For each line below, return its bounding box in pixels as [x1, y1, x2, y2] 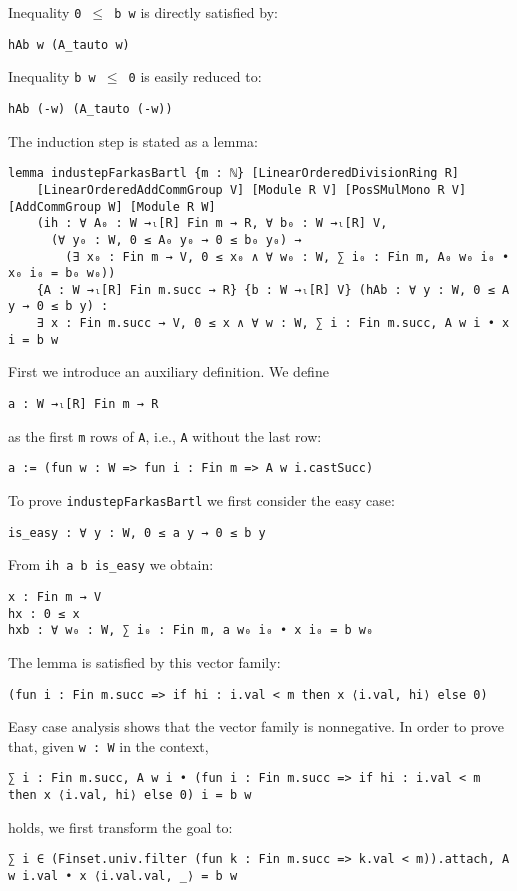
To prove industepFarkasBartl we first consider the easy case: [8, 490, 395, 510]
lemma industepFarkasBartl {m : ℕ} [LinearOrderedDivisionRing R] [8, 166, 460, 181]
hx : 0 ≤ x [8, 606, 80, 621]
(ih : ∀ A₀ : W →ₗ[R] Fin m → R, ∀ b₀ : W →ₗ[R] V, [36, 216, 388, 231]
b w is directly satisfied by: [114, 2, 278, 22]
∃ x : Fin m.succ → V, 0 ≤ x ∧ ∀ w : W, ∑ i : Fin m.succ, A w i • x [36, 316, 510, 331]
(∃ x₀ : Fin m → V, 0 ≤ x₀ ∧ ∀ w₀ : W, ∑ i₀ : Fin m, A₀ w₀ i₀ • [65, 249, 510, 264]
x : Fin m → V [8, 589, 102, 604]
